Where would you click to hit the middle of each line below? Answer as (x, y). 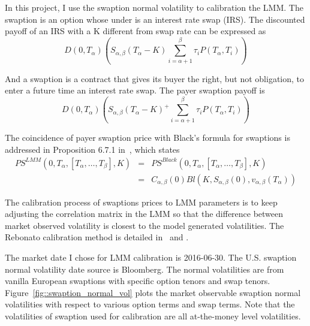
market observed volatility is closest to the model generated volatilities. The (145, 225)
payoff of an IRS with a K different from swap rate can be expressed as (136, 31)
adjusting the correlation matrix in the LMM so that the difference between (144, 214)
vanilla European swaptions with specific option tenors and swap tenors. (138, 281)
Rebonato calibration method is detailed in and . (97, 237)
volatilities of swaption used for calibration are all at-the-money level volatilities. (153, 316)
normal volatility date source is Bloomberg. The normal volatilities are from (145, 269)
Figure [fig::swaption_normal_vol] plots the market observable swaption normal (153, 292)
